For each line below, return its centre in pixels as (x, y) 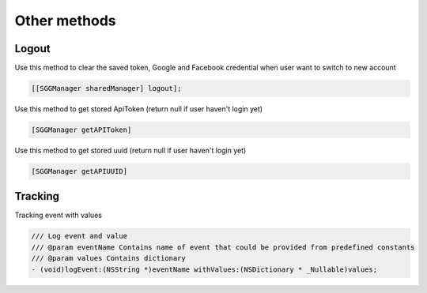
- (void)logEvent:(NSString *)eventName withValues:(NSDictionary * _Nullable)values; (204, 269)
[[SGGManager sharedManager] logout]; (106, 88)
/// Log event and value (79, 236)
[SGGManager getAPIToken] (81, 130)
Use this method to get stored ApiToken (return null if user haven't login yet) (139, 109)
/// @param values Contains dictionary (108, 258)
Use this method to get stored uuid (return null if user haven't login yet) (130, 150)
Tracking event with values (59, 215)
